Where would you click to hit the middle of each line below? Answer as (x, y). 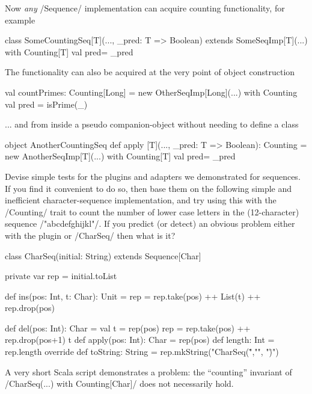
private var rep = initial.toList (61, 276)
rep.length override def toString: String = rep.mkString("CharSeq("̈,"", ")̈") (142, 352)
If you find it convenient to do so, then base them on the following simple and (148, 188)
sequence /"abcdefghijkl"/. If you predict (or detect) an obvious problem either (150, 223)
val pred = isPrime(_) (46, 104)
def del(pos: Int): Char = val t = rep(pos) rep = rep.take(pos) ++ (128, 328)
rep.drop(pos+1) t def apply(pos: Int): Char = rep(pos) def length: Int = (140, 340)
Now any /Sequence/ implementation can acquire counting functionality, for (145, 8)
